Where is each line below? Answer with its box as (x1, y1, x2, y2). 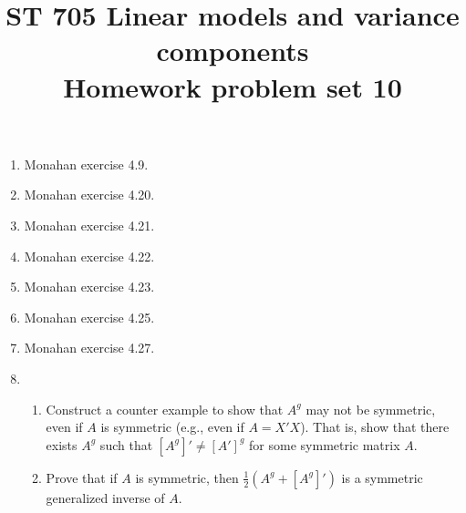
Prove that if (46, 467, 118, 487)
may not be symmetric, (305, 399, 436, 418)
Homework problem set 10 (63, 67, 402, 105)
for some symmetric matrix (249, 435, 400, 454)
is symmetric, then (135, 467, 239, 487)
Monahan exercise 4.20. (24, 185, 155, 204)
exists (46, 435, 78, 454)
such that (99, 435, 153, 454)
